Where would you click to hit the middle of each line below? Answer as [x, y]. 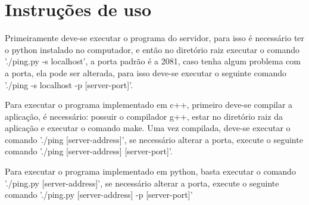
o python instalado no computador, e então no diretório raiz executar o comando [152, 49]
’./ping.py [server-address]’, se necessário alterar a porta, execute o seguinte [142, 183]
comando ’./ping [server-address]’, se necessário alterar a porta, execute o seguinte [154, 139]
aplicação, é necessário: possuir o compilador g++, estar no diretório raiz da [144, 116]
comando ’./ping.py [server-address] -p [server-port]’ [99, 195]
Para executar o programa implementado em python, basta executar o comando [150, 171]
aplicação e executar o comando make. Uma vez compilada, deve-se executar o [148, 128]
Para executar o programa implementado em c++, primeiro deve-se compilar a [149, 105]
